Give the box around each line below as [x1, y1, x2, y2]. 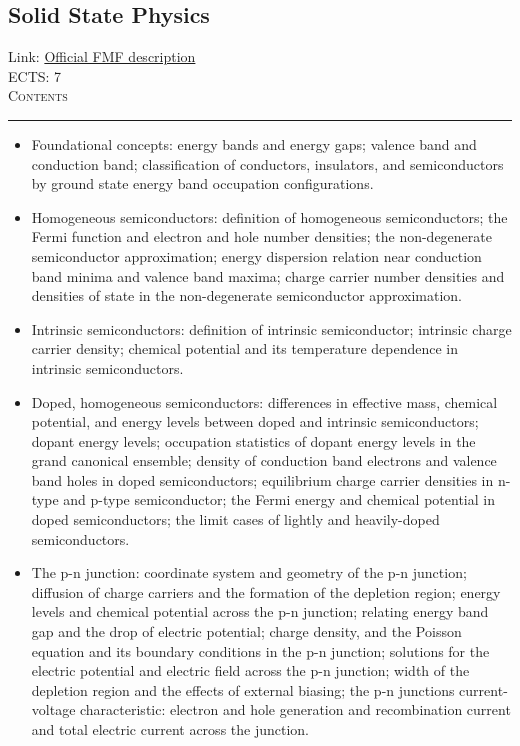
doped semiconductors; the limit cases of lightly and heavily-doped [31, 509, 440, 530]
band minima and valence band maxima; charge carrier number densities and [31, 265, 505, 286]
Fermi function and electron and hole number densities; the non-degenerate [31, 226, 492, 247]
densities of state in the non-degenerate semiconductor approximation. [31, 285, 462, 306]
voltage [31, 699, 76, 720]
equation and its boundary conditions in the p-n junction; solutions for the [31, 640, 490, 661]
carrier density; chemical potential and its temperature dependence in [31, 338, 458, 359]
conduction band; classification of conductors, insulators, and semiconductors [31, 153, 504, 174]
